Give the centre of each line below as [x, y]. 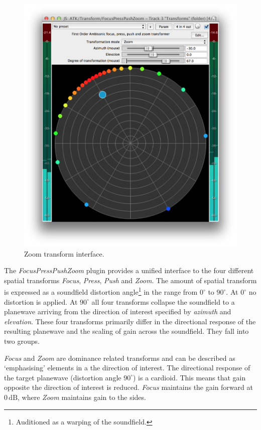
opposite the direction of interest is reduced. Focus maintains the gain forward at [128, 387]
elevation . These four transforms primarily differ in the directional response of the [130, 321]
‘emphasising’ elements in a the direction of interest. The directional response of [127, 368]
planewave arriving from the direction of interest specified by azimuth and [118, 311]
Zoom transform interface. [64, 253]
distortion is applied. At [41, 301]
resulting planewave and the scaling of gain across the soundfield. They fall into [126, 331]
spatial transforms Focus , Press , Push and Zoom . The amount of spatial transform [130, 280]
